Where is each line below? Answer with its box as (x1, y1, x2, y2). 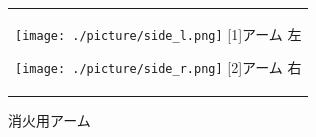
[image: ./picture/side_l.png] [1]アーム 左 (15, 23, 302, 44)
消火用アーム (8, 109, 91, 130)
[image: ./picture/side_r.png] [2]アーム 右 (15, 57, 302, 78)
